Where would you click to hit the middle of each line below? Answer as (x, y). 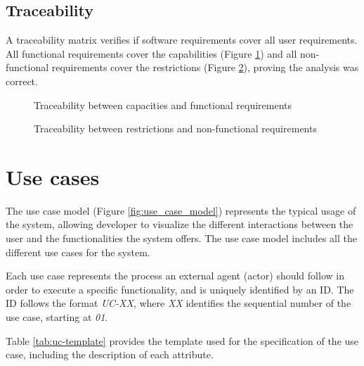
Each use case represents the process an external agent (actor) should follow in (175, 276)
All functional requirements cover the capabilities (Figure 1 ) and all (151, 53)
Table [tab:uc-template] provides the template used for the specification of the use (182, 340)
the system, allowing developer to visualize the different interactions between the (180, 224)
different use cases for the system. (78, 252)
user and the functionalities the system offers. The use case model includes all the (181, 238)
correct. (22, 81)
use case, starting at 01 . (57, 317)
